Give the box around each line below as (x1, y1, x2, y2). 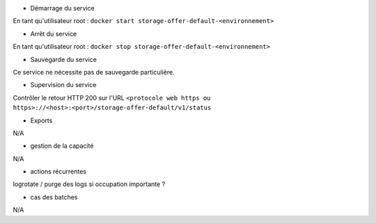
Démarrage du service (30, 4, 95, 12)
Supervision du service (30, 81, 97, 89)
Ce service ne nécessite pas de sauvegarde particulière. (13, 68, 175, 76)
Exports (30, 116, 53, 125)
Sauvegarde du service (30, 55, 97, 63)
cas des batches (30, 192, 78, 201)
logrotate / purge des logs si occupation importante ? (13, 180, 166, 188)
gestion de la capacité (30, 141, 94, 150)
